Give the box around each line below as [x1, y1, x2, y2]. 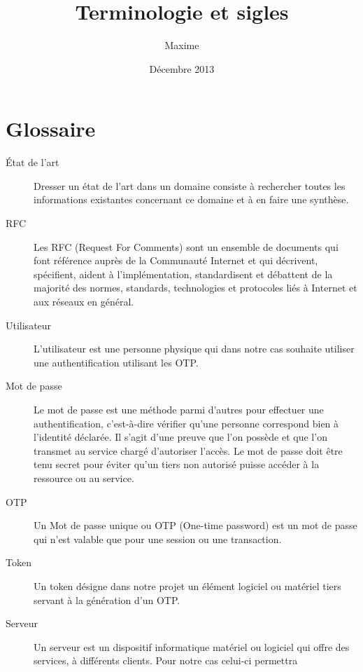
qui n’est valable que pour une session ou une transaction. [34, 531, 282, 546]
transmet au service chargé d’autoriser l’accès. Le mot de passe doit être [34, 443, 343, 458]
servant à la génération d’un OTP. [34, 592, 180, 607]
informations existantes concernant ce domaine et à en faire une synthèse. [34, 192, 349, 207]
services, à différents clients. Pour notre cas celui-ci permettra [34, 653, 298, 668]
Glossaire [6, 114, 96, 143]
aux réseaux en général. [34, 294, 134, 308]
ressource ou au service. [34, 470, 134, 485]
